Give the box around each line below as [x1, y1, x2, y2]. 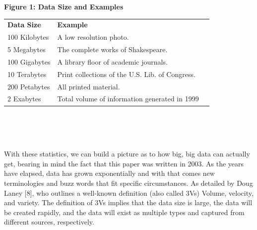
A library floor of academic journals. [57, 56, 168, 67]
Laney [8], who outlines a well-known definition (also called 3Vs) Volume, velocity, [4, 187, 254, 198]
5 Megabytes [7, 44, 46, 55]
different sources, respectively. [4, 217, 94, 227]
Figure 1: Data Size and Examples [4, 1, 124, 11]
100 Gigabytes [7, 56, 51, 67]
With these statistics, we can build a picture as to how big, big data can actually [4, 149, 250, 159]
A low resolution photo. [57, 32, 129, 42]
